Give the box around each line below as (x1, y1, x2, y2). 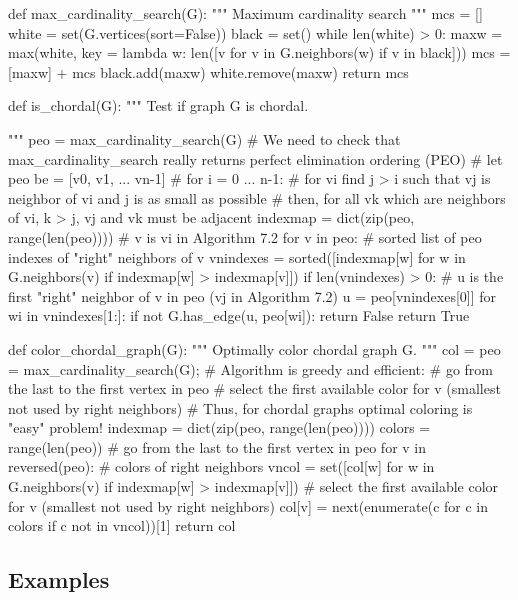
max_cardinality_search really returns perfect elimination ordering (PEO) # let (8, 148, 503, 169)
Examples (8, 564, 110, 595)
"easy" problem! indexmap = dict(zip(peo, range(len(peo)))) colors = (8, 417, 431, 438)
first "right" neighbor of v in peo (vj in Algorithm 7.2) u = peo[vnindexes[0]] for (8, 285, 497, 306)
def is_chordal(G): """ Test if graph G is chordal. (8, 95, 309, 116)
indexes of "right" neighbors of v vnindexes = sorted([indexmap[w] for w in (8, 246, 466, 267)
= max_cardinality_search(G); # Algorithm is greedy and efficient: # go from (8, 358, 493, 379)
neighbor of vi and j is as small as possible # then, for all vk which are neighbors (8, 187, 506, 208)
